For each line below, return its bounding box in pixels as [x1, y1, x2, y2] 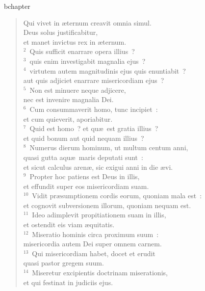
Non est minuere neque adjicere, [29, 84, 126, 95]
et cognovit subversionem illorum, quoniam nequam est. [23, 200, 191, 210]
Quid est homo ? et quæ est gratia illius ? [29, 123, 158, 133]
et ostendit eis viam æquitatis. [23, 219, 115, 230]
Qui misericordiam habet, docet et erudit [32, 248, 155, 258]
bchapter [4, 1, 30, 11]
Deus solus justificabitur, [23, 27, 98, 37]
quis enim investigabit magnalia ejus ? [29, 55, 146, 66]
